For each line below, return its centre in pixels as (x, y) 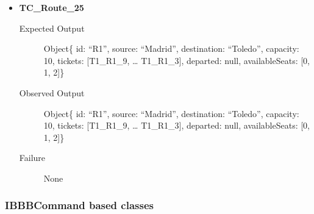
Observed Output (52, 92)
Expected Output (52, 28)
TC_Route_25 (52, 7)
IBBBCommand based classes (79, 205)
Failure (32, 158)
